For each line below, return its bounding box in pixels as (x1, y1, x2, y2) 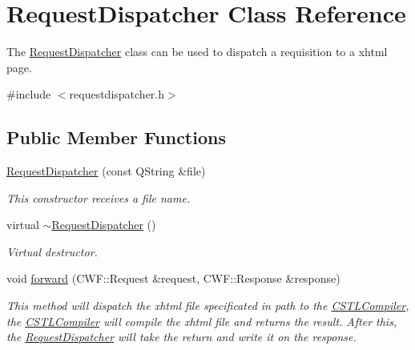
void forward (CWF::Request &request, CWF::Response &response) (6, 270, 340, 287)
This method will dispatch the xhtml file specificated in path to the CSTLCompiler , (6, 297, 409, 314)
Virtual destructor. (6, 243, 98, 259)
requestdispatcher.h (69, 86, 165, 103)
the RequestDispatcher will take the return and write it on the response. (6, 328, 357, 345)
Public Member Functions (6, 125, 226, 150)
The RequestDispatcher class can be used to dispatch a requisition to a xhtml (6, 43, 388, 60)
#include (6, 86, 51, 103)
